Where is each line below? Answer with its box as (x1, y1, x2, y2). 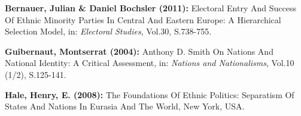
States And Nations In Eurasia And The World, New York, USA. (5, 100, 245, 112)
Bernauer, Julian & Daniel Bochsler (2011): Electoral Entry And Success (5, 2, 296, 14)
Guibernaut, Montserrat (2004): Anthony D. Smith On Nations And (5, 45, 273, 57)
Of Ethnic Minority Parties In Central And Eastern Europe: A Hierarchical (5, 13, 281, 26)
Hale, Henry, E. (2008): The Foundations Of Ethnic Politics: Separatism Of (5, 88, 294, 101)
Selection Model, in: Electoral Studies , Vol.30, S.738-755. (5, 25, 212, 37)
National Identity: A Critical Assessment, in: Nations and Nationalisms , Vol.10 (5, 57, 294, 69)
